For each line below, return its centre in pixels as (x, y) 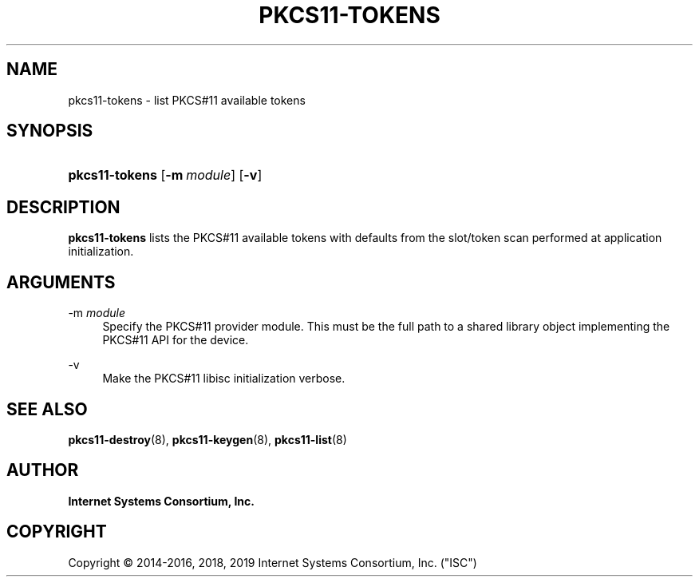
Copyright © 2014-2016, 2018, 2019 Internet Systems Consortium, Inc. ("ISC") (272, 562)
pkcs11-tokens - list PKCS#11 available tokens (187, 100)
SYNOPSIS (50, 131)
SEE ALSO (47, 409)
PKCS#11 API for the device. (176, 340)
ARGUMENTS (61, 282)
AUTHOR (43, 470)
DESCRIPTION (63, 207)
